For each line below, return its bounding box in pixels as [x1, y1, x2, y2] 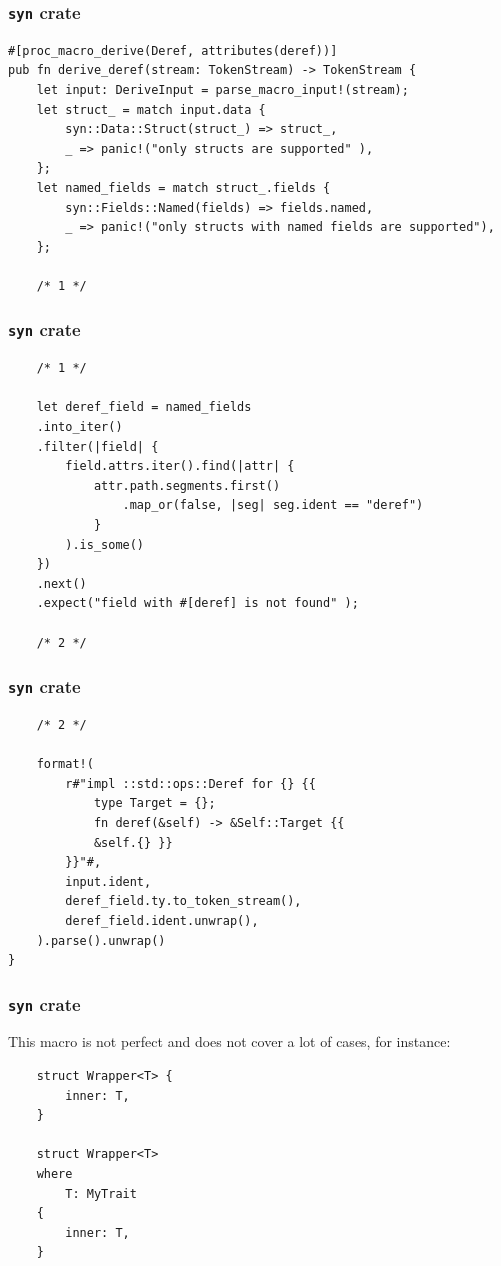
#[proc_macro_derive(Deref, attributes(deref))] [8, 43, 338, 58]
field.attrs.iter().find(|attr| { [65, 459, 295, 474]
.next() [36, 576, 87, 591]
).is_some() [65, 537, 145, 552]
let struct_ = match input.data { [36, 102, 266, 117]
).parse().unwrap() [36, 933, 166, 948]
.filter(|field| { [36, 439, 159, 454]
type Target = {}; [93, 796, 216, 811]
